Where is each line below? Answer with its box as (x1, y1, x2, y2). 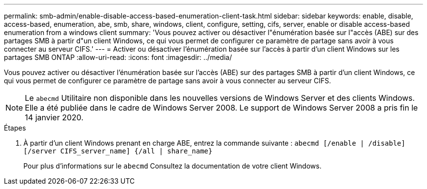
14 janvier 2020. (25, 113, 84, 122)
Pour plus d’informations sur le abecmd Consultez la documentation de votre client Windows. (23, 162, 322, 170)
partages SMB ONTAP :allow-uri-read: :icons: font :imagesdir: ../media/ (4, 53, 232, 61)
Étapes (4, 124, 26, 132)
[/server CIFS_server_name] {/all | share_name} (23, 147, 213, 155)
